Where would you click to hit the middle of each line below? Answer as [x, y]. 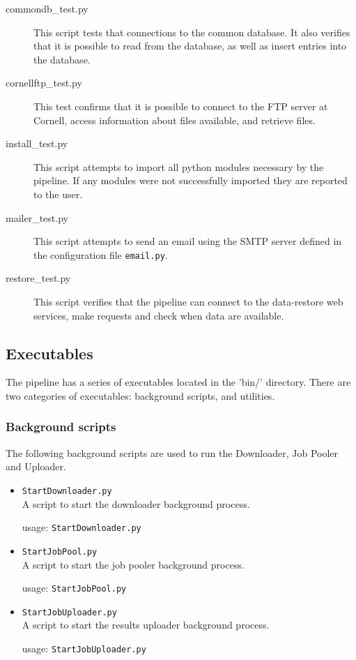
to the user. [58, 194]
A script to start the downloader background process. [136, 503]
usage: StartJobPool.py [74, 588]
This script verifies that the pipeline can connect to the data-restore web [188, 301]
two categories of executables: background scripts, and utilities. [140, 395]
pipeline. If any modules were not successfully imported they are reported [191, 180]
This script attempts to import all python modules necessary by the [179, 166]
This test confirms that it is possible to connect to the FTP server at [181, 106]
